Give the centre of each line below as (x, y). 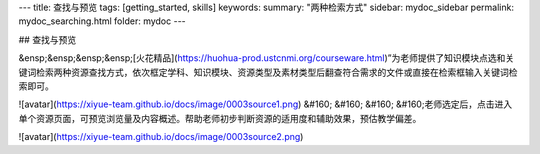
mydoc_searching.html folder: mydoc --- (102, 21)
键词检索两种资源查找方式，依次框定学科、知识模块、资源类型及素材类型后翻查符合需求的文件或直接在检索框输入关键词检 (268, 72)
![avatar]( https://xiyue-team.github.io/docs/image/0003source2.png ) (161, 137)
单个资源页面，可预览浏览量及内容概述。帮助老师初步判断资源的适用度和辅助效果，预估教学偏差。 (220, 118)
